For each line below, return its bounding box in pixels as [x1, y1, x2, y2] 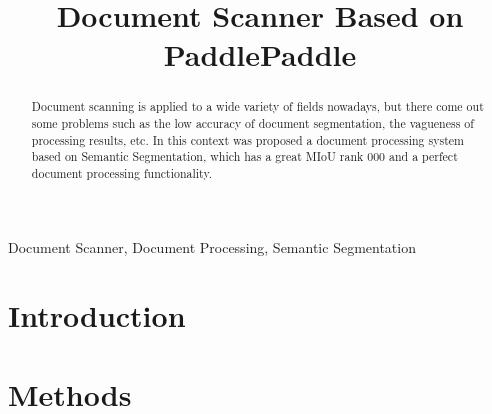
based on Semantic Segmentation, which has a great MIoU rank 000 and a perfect [31, 148, 458, 165]
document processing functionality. [31, 164, 212, 181]
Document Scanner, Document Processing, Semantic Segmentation [8, 236, 416, 257]
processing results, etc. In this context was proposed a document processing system [31, 131, 464, 148]
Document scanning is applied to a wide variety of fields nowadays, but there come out [31, 98, 484, 115]
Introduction [8, 295, 186, 336]
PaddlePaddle [163, 34, 357, 75]
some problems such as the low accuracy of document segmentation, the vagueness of [31, 115, 474, 132]
